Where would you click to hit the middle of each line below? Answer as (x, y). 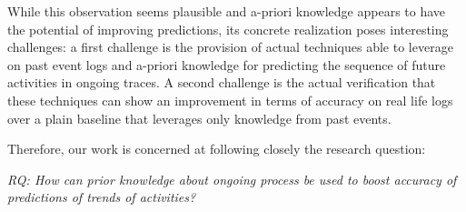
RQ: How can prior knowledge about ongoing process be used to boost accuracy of (232, 179)
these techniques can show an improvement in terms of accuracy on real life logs (230, 100)
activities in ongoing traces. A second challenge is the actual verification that (222, 82)
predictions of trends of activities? (102, 197)
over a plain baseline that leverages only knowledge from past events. (199, 118)
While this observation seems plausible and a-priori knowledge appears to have (227, 11)
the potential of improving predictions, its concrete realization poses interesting (228, 29)
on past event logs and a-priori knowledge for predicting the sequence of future (227, 64)
